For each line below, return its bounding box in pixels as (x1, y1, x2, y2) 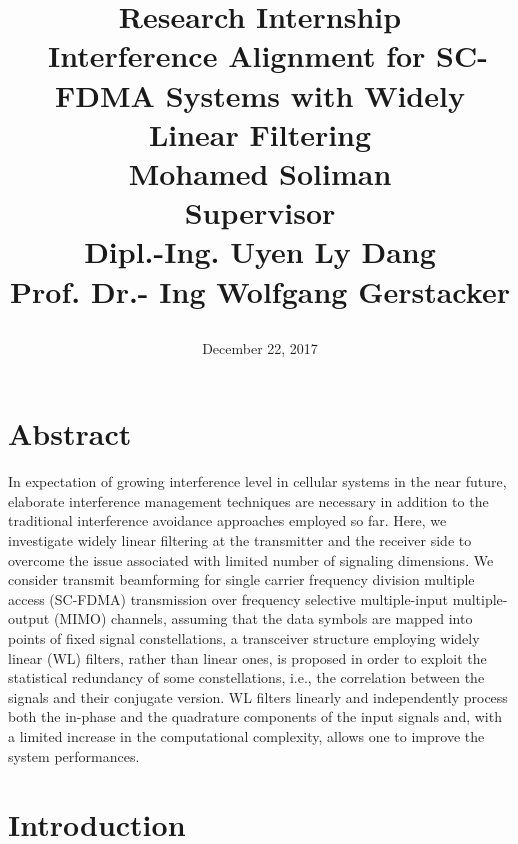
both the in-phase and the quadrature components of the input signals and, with (8, 706, 502, 727)
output (8, 608, 50, 629)
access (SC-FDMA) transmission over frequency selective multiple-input (8, 588, 448, 609)
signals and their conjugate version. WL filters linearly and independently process (8, 686, 508, 707)
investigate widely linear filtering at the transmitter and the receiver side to (8, 530, 472, 550)
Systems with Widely (165, 74, 465, 115)
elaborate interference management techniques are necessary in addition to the (8, 490, 489, 511)
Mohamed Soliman (128, 152, 392, 193)
